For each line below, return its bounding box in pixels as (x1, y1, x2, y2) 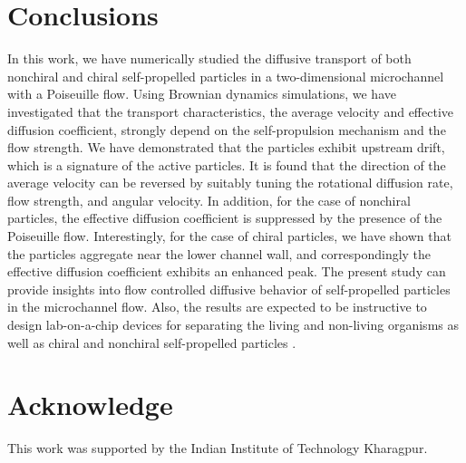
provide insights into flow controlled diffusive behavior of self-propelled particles (7, 279, 451, 298)
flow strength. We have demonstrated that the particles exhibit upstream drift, (7, 138, 445, 157)
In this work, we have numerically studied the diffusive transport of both (7, 49, 412, 68)
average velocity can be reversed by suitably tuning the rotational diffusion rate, (7, 173, 453, 192)
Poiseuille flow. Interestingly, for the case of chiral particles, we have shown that (7, 227, 451, 246)
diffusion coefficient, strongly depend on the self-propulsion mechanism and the (7, 120, 446, 139)
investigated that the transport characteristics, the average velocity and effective (7, 101, 454, 121)
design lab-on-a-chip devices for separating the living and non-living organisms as (7, 315, 459, 334)
